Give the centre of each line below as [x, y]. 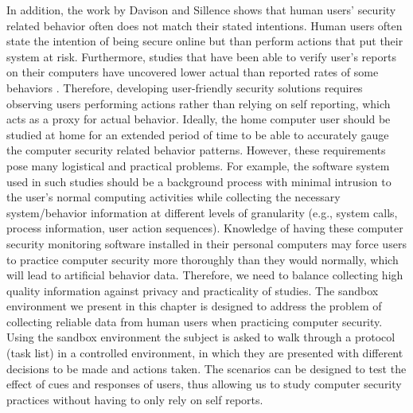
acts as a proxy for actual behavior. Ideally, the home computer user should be [199, 119]
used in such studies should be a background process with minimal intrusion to [199, 181]
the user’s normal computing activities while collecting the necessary [173, 197]
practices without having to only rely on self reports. [135, 399]
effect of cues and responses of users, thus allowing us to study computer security [204, 384]
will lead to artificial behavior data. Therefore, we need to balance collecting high [205, 275]
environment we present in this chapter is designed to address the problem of [194, 306]
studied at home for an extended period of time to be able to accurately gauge [198, 134]
